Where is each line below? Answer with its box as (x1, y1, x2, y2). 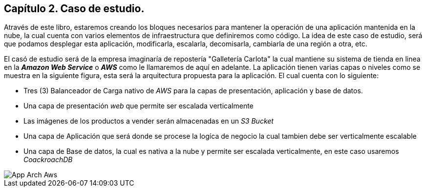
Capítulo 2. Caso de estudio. (4, 2, 145, 15)
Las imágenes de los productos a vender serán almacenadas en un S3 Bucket (23, 117, 274, 126)
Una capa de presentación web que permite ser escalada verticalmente (23, 102, 254, 110)
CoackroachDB (23, 155, 73, 164)
